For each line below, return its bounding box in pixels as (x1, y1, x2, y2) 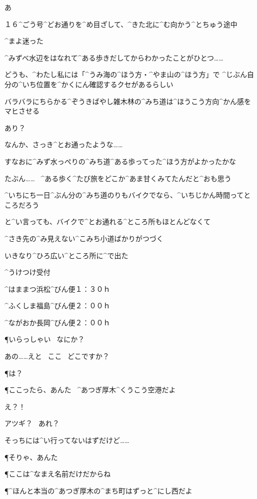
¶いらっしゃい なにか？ (4, 334, 85, 344)
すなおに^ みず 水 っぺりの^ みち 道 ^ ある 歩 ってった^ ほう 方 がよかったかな (4, 156, 236, 166)
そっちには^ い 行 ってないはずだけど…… (4, 435, 129, 445)
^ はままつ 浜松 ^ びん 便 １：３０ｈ (4, 283, 110, 294)
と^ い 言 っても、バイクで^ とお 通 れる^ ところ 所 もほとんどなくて (4, 216, 211, 227)
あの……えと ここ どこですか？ (4, 351, 109, 361)
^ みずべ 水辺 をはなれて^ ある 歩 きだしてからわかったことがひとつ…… (4, 52, 223, 63)
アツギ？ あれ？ (4, 418, 59, 428)
